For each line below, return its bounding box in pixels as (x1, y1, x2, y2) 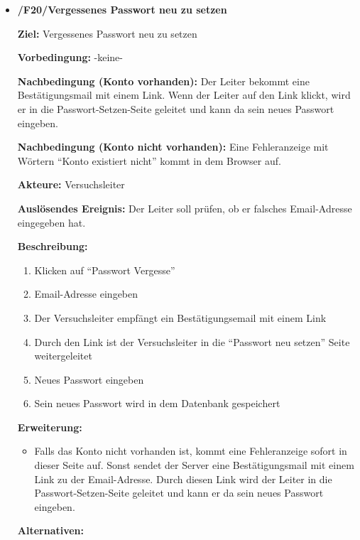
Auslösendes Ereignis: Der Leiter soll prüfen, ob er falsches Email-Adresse (17, 200, 352, 215)
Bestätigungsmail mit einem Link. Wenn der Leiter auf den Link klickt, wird (17, 87, 351, 102)
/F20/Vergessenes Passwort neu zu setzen (17, 2, 227, 16)
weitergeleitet (34, 348, 92, 363)
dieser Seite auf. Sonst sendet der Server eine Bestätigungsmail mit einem (34, 458, 354, 472)
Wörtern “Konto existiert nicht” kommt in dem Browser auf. (17, 153, 281, 168)
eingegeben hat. (17, 215, 86, 229)
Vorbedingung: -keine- (17, 50, 124, 65)
